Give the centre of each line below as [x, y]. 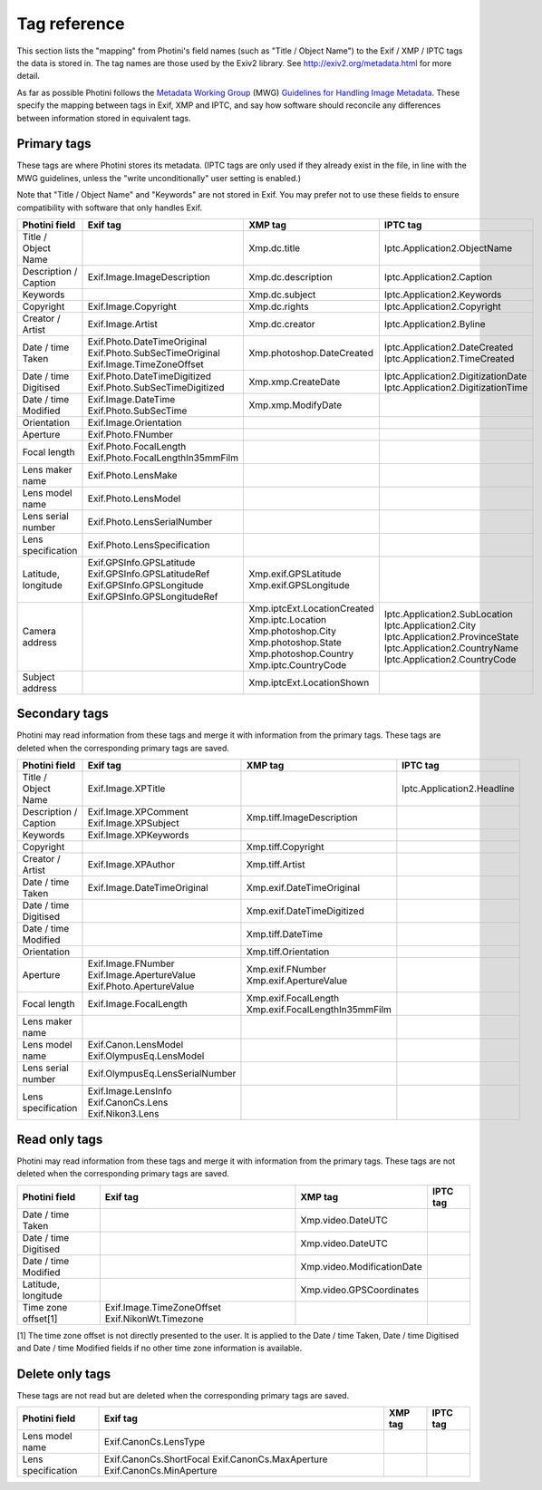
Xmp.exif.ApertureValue [297, 981]
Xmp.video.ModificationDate [361, 1266]
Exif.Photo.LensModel [134, 498]
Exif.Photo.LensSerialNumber [150, 521]
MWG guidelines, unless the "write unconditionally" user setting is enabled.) [159, 178]
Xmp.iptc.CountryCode [298, 664]
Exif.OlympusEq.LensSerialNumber [162, 1074]
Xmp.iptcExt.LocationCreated [312, 608]
